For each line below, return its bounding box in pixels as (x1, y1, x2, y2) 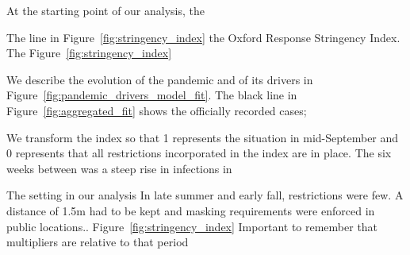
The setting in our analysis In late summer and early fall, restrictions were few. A (6, 187, 404, 203)
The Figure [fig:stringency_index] (6, 44, 172, 61)
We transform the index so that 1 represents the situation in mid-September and (6, 129, 399, 145)
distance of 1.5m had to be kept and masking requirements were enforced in (6, 202, 375, 218)
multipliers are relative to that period (6, 234, 189, 250)
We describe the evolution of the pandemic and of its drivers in (6, 71, 313, 87)
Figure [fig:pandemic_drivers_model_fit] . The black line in (6, 87, 297, 103)
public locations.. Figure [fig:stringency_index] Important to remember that (6, 218, 378, 234)
